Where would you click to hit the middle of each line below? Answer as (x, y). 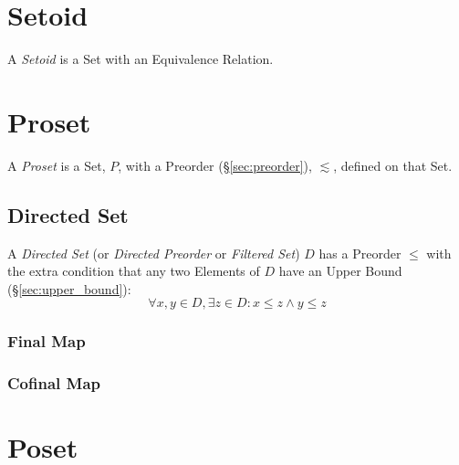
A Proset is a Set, (57, 165)
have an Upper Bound (340, 271)
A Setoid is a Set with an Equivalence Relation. (141, 59)
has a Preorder (360, 253)
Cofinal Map (54, 383)
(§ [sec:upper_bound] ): (69, 288)
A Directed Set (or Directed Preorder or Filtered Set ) (154, 253)
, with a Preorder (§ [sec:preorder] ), (215, 165)
